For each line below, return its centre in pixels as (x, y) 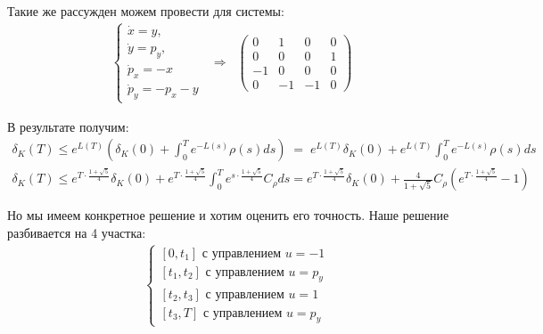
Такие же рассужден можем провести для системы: (146, 11)
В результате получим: (68, 126)
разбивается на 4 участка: (77, 232)
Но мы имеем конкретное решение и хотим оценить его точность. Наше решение (228, 215)
